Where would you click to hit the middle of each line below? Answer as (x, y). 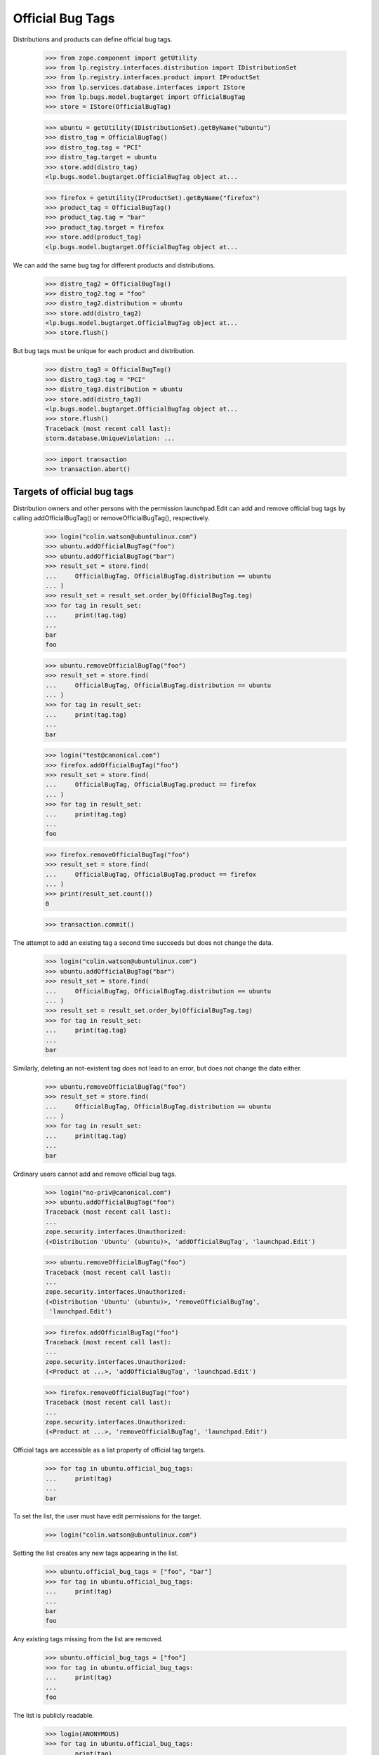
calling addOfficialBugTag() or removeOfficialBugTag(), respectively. (111, 518)
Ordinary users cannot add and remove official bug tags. (95, 1174)
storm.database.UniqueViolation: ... (110, 438)
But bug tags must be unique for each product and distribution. (104, 351)
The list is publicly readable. (54, 1715)
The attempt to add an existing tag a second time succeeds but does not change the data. (143, 943)
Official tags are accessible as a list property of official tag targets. (109, 1450)
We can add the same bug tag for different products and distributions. (114, 265)
